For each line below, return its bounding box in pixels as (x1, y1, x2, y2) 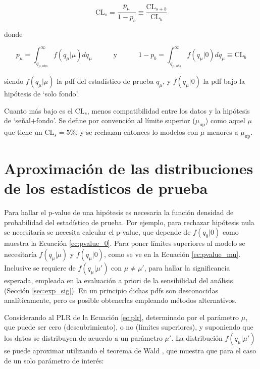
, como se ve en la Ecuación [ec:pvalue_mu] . (103, 249, 241, 259)
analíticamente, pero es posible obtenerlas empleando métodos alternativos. (4, 295, 237, 305)
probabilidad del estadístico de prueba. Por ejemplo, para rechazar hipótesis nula (4, 217, 254, 227)
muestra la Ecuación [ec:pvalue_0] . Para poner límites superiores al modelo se (4, 238, 245, 248)
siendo (4, 76, 24, 86)
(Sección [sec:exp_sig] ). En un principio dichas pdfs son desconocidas (4, 285, 218, 295)
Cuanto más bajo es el (4, 105, 73, 116)
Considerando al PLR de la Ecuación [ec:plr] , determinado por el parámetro (4, 311, 239, 322)
